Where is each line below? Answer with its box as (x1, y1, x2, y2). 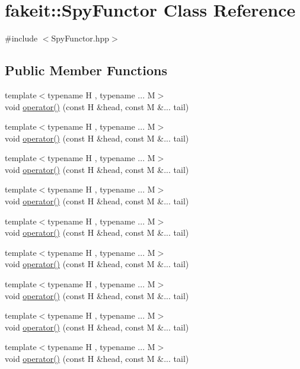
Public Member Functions (5, 61, 167, 79)
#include (5, 32, 38, 44)
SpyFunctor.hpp (51, 32, 110, 44)
